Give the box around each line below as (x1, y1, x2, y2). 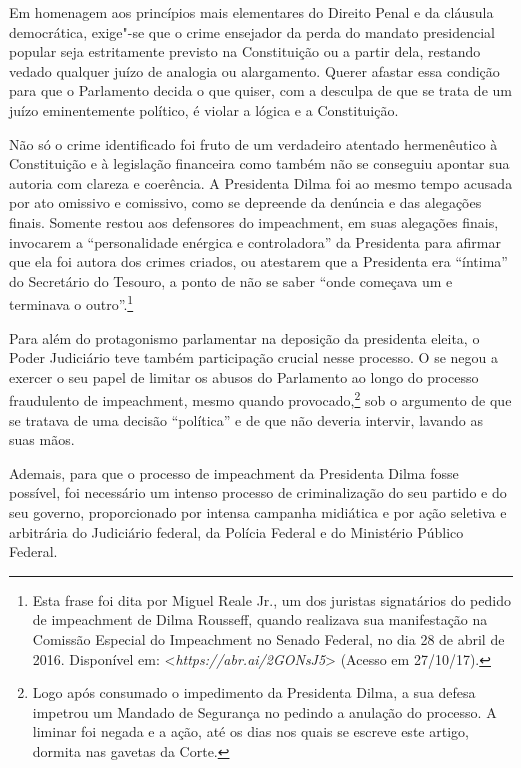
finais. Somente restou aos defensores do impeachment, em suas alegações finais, (9, 211, 499, 232)
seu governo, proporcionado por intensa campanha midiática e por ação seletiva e (9, 501, 507, 522)
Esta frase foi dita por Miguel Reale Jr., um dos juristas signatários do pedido (32, 589, 511, 610)
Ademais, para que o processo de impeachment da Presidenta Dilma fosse (9, 462, 459, 483)
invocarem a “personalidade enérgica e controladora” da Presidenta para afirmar (9, 231, 501, 252)
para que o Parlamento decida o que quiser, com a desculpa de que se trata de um (9, 80, 512, 101)
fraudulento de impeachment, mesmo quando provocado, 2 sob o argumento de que (9, 387, 512, 410)
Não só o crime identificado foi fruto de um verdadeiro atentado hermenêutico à (9, 133, 498, 154)
